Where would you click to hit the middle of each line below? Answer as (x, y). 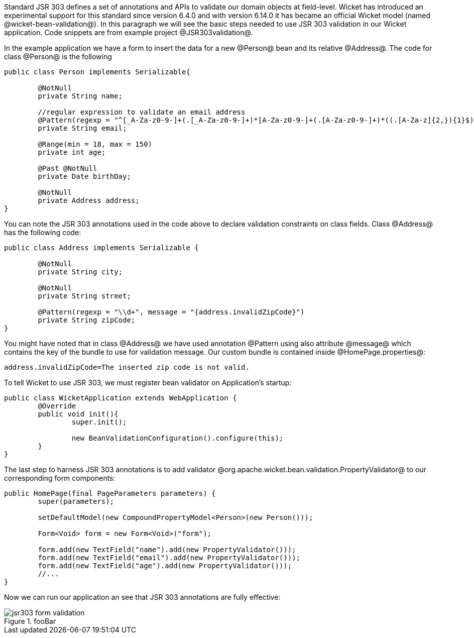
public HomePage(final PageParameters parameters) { (110, 493)
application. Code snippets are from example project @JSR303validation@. (129, 32)
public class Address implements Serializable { (101, 248)
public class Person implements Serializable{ (97, 72)
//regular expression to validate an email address (142, 112)
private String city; (80, 272)
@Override (57, 406)
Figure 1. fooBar (30, 621)
